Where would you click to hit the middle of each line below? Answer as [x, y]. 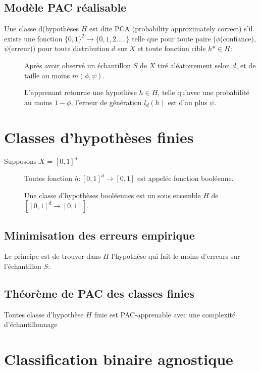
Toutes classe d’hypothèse [44, 314]
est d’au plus [188, 102]
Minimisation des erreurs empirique [99, 235]
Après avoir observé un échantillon [78, 65]
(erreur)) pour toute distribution [59, 48]
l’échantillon [23, 266]
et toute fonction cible [172, 48]
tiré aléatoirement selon [194, 65]
